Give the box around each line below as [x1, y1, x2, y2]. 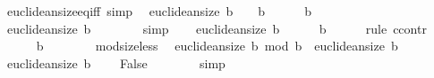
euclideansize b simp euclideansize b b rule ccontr [6, 19, 427, 37]
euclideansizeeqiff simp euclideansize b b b [6, 2, 312, 19]
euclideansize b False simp [6, 53, 226, 72]
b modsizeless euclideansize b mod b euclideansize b [36, 36, 398, 55]
